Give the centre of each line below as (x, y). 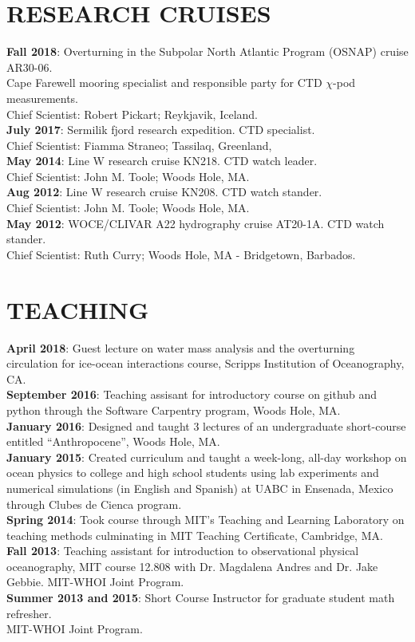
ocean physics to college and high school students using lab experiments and (193, 473)
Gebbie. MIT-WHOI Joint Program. (95, 582)
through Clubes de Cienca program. (94, 504)
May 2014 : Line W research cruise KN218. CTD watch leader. (162, 161)
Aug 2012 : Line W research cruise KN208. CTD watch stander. (164, 192)
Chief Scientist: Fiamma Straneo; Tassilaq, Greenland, (139, 145)
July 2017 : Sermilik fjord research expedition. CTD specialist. (161, 130)
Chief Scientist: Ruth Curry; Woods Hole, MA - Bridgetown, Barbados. (181, 254)
